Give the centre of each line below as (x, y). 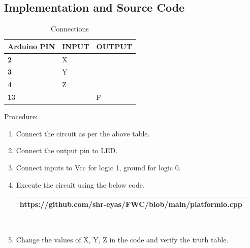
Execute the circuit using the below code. (80, 184)
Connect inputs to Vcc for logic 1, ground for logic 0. (98, 168)
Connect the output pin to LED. (67, 150)
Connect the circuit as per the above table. (83, 133)
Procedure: (21, 116)
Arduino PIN (32, 46)
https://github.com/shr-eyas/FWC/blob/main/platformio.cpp (131, 204)
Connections (70, 29)
